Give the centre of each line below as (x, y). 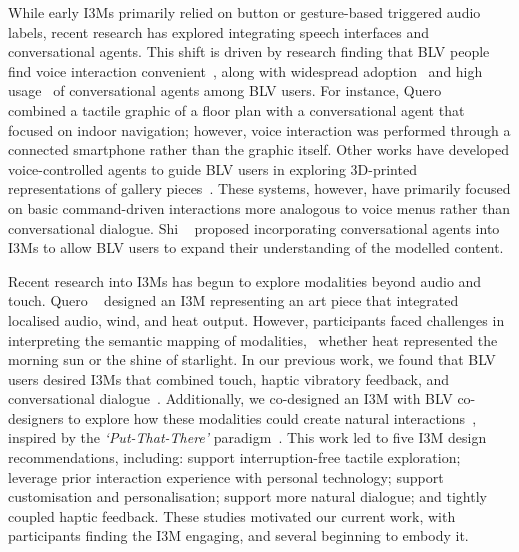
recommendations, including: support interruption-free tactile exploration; (234, 457)
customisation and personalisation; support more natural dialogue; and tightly (247, 496)
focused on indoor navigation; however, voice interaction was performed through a (259, 129)
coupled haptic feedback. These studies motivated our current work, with (232, 515)
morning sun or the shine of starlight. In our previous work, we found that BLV (252, 359)
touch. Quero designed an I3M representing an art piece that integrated (233, 300)
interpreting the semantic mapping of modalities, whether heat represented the (253, 339)
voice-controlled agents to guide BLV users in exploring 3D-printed (212, 168)
